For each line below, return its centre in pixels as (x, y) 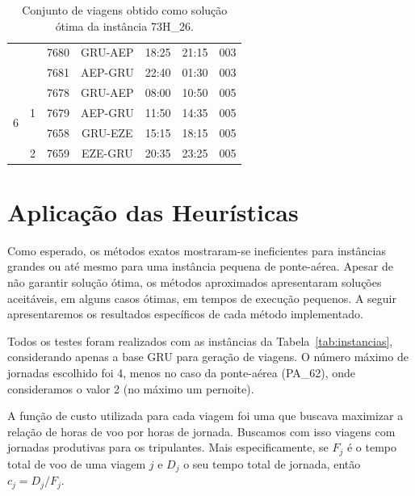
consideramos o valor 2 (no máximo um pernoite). (131, 388)
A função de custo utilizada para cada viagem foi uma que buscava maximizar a (205, 416)
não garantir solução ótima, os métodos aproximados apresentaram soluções (195, 282)
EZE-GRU (107, 152)
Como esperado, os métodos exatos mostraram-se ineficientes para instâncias (197, 250)
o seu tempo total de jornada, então (272, 463)
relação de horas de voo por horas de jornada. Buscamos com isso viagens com (201, 431)
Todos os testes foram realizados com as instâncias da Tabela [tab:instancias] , (200, 340)
